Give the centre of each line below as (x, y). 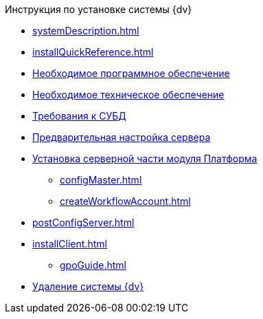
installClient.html (70, 244)
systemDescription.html (86, 31)
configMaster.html (101, 180)
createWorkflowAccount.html (125, 201)
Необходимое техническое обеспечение (128, 95)
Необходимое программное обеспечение (131, 73)
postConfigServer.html (83, 222)
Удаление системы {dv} (88, 286)
